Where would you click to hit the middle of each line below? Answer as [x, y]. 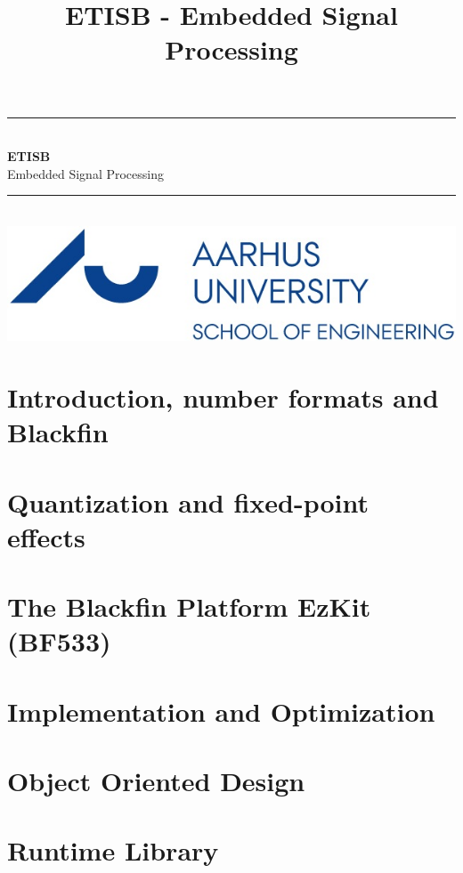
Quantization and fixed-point [188, 501]
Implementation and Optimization [221, 711]
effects [46, 536]
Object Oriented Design [156, 781]
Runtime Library [113, 850]
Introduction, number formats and [223, 397]
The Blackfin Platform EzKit [189, 606]
